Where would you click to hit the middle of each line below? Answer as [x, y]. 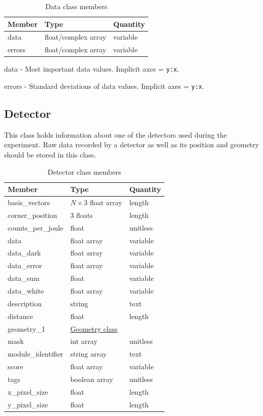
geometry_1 [26, 328]
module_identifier [36, 354]
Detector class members [84, 171]
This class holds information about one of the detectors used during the [116, 134]
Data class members [76, 6]
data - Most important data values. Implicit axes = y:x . [92, 69]
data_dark [24, 253]
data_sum [24, 278]
